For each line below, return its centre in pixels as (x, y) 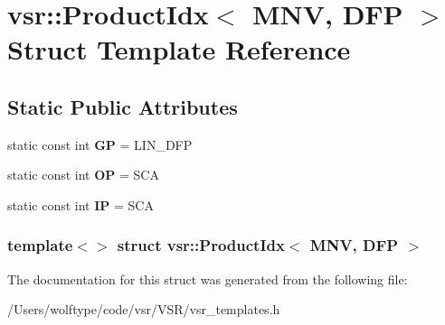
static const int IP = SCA (80, 204)
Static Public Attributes (123, 106)
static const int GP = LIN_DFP (100, 144)
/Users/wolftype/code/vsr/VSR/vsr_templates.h (144, 309)
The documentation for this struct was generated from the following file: (208, 279)
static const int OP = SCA (83, 175)
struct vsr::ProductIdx (201, 245)
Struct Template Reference (179, 49)
